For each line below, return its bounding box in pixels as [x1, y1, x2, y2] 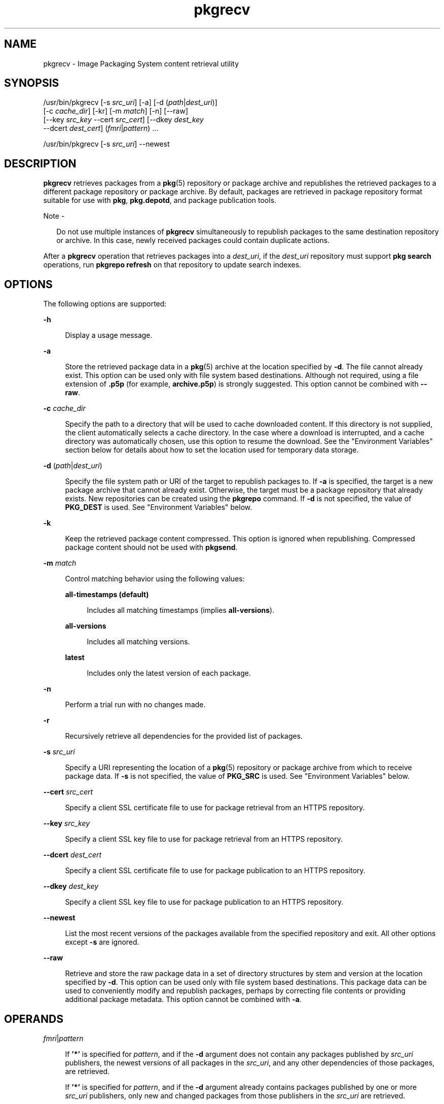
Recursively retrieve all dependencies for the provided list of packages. [65, 732, 303, 741]
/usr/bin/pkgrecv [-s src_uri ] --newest [43, 140, 170, 149]
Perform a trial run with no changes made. [65, 700, 206, 709]
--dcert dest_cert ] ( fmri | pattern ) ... [43, 124, 159, 133]
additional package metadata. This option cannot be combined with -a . [65, 995, 302, 1004]
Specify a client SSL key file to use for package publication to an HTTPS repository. [65, 898, 344, 907]
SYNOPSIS [4, 77, 59, 90]
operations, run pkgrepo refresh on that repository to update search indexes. [43, 260, 302, 269]
